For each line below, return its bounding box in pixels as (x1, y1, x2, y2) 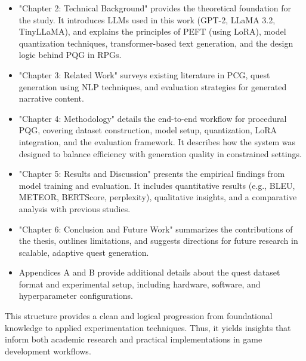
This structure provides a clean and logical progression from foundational (5, 310, 273, 322)
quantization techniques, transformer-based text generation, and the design (18, 36, 293, 49)
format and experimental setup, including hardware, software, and (18, 277, 261, 290)
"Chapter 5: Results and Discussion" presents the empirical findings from (18, 167, 285, 180)
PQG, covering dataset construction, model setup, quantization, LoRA (18, 124, 277, 136)
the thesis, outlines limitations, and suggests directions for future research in (18, 234, 298, 247)
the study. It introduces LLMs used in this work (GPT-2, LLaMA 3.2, (18, 13, 276, 26)
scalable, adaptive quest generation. (18, 246, 149, 258)
